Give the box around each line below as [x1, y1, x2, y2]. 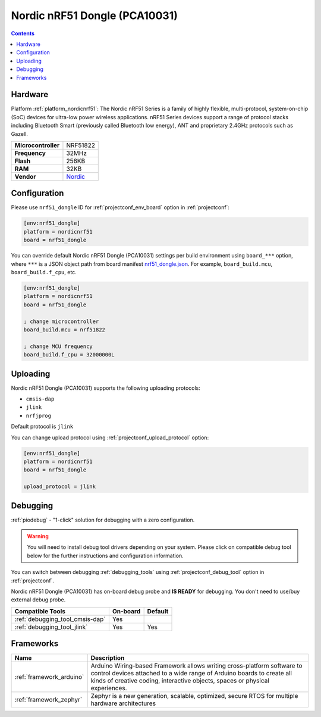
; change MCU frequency [23, 343, 93, 350]
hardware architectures [90, 699, 156, 707]
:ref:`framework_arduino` [14, 673, 84, 681]
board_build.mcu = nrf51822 [23, 326, 105, 333]
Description [90, 654, 125, 662]
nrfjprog [26, 412, 52, 419]
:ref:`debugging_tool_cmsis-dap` [14, 614, 106, 623]
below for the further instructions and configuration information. [27, 552, 184, 559]
